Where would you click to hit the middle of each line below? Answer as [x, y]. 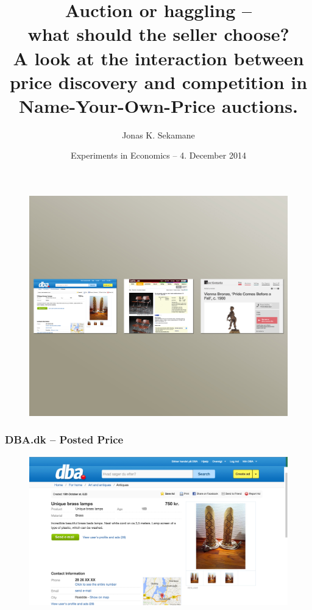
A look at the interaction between [158, 58]
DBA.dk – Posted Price [64, 440]
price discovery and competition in [158, 81]
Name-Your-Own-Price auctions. [158, 105]
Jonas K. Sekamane [158, 135]
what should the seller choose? [158, 34]
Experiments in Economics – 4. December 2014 [158, 155]
